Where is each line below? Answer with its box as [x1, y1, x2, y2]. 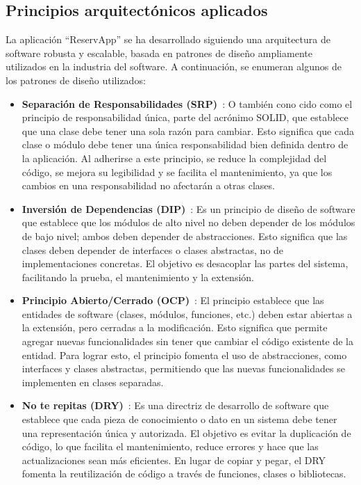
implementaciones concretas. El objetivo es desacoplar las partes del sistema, [22, 256, 349, 271]
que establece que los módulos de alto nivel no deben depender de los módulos [22, 215, 355, 230]
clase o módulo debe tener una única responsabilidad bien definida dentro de [22, 137, 349, 152]
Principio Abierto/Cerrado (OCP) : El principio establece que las [22, 293, 324, 308]
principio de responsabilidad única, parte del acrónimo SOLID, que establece [22, 110, 349, 125]
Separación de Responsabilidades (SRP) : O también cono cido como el [22, 96, 353, 111]
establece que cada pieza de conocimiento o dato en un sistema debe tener [22, 412, 337, 427]
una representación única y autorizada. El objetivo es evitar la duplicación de [22, 425, 351, 440]
